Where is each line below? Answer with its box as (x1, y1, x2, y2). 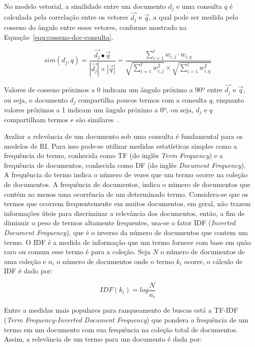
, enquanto (212, 94, 244, 105)
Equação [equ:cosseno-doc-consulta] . (4, 31, 113, 42)
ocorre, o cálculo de (184, 256, 243, 266)
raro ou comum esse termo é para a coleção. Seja (4, 246, 151, 257)
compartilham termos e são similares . (4, 114, 119, 125)
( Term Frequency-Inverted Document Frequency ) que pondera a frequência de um (4, 315, 249, 325)
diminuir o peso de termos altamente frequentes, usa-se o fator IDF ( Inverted (4, 217, 236, 228)
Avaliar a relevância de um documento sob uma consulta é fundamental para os (4, 131, 243, 141)
